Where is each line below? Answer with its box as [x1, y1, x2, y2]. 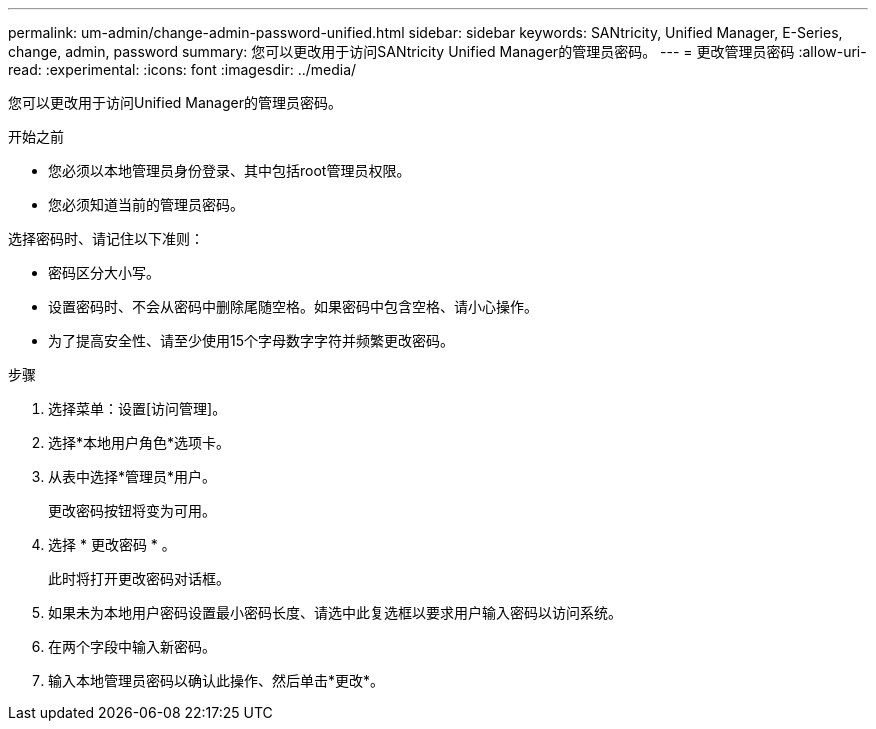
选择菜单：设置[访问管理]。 [48, 400, 227, 417]
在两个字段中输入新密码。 [48, 638, 216, 655]
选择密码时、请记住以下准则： [8, 230, 204, 247]
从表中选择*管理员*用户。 [48, 468, 217, 485]
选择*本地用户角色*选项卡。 [48, 434, 231, 451]
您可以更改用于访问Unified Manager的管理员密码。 [8, 94, 342, 111]
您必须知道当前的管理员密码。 [48, 196, 244, 213]
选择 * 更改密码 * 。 [48, 536, 176, 553]
